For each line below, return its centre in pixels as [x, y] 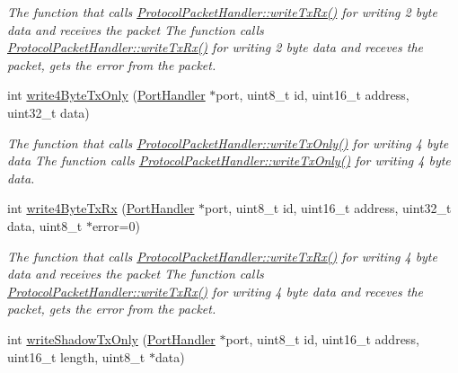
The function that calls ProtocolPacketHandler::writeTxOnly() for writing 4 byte [228, 142]
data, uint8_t [45, 225]
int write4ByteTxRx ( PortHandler [101, 208]
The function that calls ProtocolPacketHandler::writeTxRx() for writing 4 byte [222, 256]
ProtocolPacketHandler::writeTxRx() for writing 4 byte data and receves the [216, 291]
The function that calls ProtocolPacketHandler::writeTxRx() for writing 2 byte [222, 12]
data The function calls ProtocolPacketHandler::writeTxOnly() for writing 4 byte [229, 160]
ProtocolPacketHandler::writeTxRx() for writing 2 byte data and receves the [216, 47]
